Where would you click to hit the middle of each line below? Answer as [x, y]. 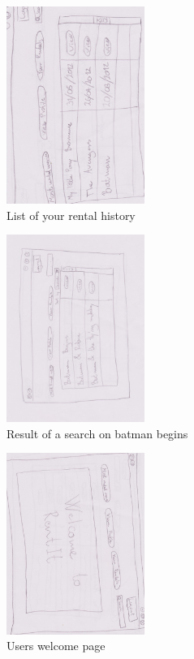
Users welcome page [56, 646]
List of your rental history [71, 215]
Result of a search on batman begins [97, 433]
